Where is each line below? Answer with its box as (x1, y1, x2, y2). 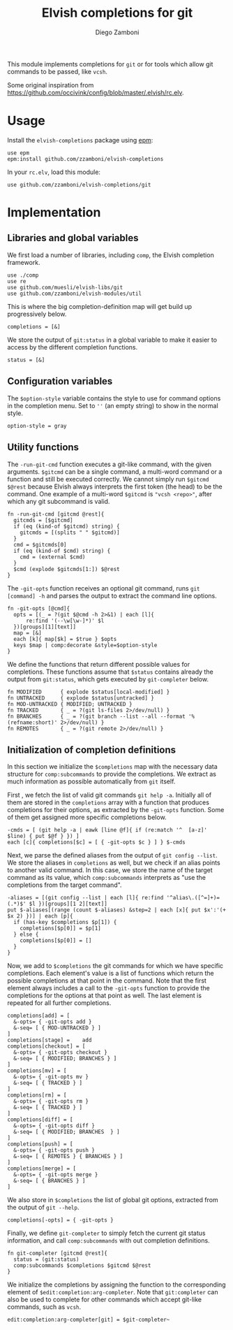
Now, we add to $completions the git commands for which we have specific (7, 962, 224, 970)
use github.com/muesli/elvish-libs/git (7, 284, 123, 291)
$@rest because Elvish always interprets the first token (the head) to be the (7, 482, 223, 491)
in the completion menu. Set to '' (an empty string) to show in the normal (7, 401, 218, 410)
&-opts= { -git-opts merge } (13, 1171, 98, 1178)
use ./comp (7, 271, 39, 279)
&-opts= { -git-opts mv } (13, 1074, 89, 1080)
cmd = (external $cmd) (20, 554, 86, 561)
